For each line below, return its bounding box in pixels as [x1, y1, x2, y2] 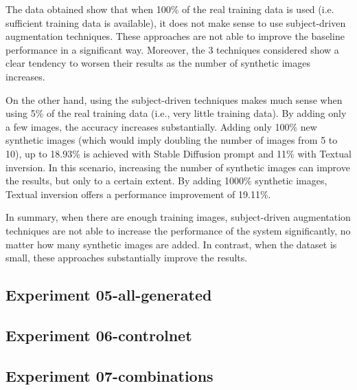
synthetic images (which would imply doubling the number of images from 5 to [5, 133, 338, 147]
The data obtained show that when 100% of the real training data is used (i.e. [5, 2, 334, 16]
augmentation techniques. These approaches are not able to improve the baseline [5, 29, 345, 43]
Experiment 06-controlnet [5, 324, 192, 345]
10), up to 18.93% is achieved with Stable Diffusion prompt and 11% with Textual [5, 146, 352, 160]
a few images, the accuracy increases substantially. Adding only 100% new [5, 119, 317, 133]
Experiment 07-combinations [5, 365, 214, 386]
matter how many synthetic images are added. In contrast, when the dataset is [5, 237, 337, 251]
